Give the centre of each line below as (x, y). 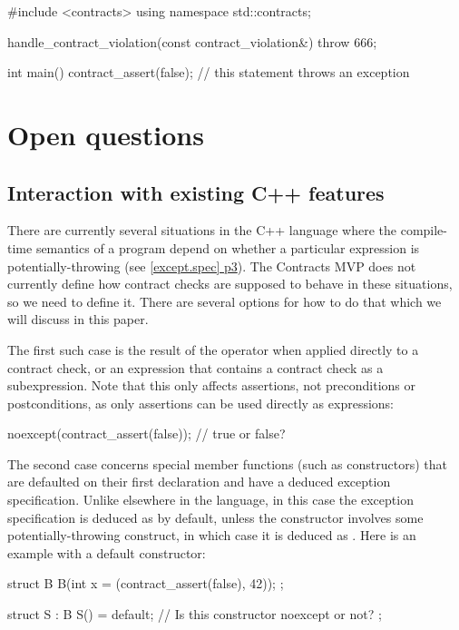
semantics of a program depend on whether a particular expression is (228, 247)
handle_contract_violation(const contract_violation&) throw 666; (192, 41)
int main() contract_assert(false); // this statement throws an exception (209, 72)
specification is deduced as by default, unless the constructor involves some (215, 517)
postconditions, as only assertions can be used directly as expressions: (201, 403)
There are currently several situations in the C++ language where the (202, 230)
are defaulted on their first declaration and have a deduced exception (199, 482)
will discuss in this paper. (78, 319)
